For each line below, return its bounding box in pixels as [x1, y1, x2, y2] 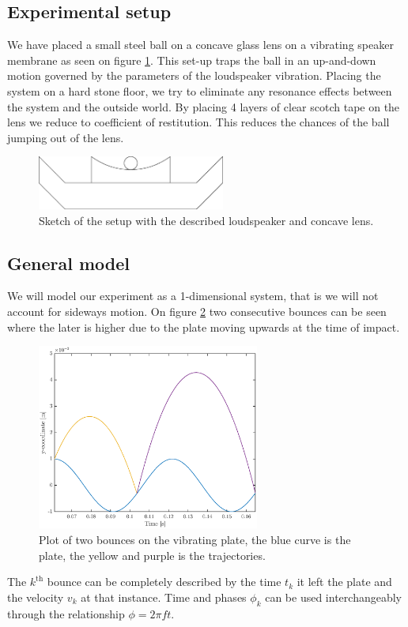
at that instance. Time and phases [81, 588, 247, 605]
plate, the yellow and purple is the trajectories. [39, 546, 266, 563]
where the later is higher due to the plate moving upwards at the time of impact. [7, 318, 400, 335]
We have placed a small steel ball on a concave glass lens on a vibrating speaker [7, 36, 394, 53]
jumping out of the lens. [7, 129, 124, 145]
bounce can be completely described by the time [47, 573, 281, 590]
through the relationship [7, 605, 125, 621]
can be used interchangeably [265, 588, 402, 605]
